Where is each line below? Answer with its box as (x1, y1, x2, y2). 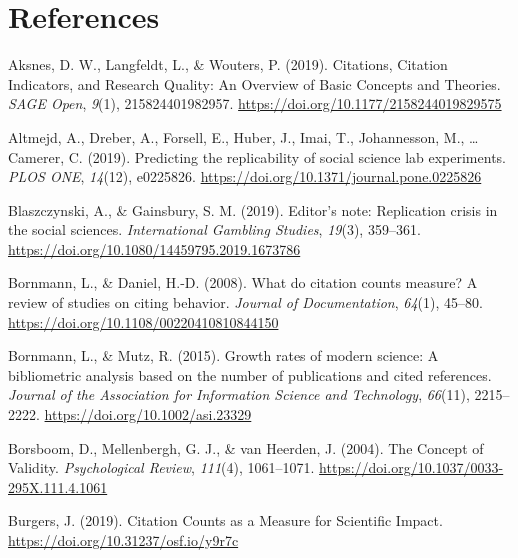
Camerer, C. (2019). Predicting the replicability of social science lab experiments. (8, 146, 506, 167)
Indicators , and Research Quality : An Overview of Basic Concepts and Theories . (8, 73, 501, 94)
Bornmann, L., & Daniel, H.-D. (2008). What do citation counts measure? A (8, 272, 478, 293)
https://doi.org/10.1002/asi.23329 (44, 404, 252, 425)
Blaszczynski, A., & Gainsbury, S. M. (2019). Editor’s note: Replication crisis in (8, 199, 498, 220)
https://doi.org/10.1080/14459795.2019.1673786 (8, 238, 301, 259)
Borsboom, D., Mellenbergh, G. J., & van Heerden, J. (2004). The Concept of (8, 437, 484, 458)
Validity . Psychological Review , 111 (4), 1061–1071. (8, 457, 315, 478)
